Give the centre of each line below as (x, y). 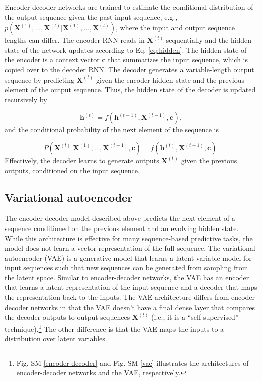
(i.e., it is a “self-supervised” (195, 317)
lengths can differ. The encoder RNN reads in (75, 40)
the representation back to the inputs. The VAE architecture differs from (117, 297)
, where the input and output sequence (175, 27)
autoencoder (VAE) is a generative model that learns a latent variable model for (128, 257)
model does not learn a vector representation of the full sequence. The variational (130, 248)
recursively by (26, 99)
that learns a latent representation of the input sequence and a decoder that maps (131, 287)
